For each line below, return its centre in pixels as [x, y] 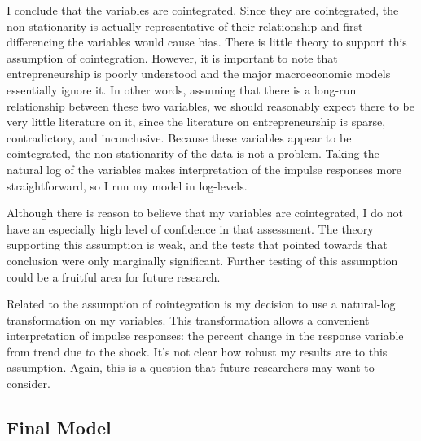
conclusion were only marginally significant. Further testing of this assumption [202, 260]
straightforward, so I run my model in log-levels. [127, 185]
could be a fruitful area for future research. [114, 276]
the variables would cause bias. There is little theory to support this [237, 42]
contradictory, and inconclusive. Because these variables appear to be [179, 137]
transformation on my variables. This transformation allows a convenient [188, 319]
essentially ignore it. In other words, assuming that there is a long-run [182, 89]
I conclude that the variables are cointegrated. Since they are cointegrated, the [203, 10]
